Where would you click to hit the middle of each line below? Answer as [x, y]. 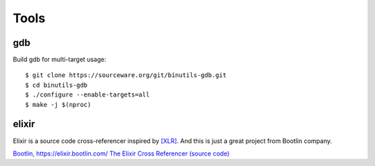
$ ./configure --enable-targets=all [87, 95]
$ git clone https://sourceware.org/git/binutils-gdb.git [126, 75]
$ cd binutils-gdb [57, 85]
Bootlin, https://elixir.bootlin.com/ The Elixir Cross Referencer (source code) [121, 153]
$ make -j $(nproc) [58, 105]
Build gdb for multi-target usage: [60, 60]
